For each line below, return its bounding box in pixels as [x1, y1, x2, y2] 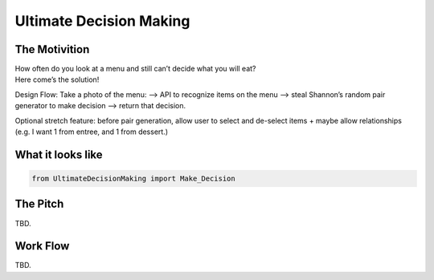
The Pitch [14, 197, 64, 211]
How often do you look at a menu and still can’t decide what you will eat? [14, 64, 256, 74]
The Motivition [14, 43, 90, 56]
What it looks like [14, 148, 104, 161]
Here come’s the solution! [14, 75, 100, 84]
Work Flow [14, 239, 70, 253]
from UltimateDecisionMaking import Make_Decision [31, 174, 236, 184]
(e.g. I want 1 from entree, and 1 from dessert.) [14, 127, 169, 136]
